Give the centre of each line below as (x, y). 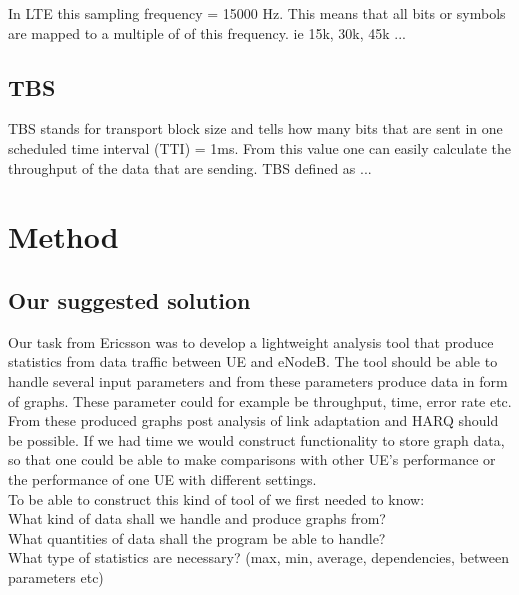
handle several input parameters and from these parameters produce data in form (258, 380)
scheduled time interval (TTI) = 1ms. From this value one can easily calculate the (259, 147)
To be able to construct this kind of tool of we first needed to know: (216, 498)
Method (63, 236)
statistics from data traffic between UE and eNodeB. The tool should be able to (253, 361)
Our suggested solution (129, 299)
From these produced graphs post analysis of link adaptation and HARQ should (253, 420)
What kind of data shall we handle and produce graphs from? (197, 518)
